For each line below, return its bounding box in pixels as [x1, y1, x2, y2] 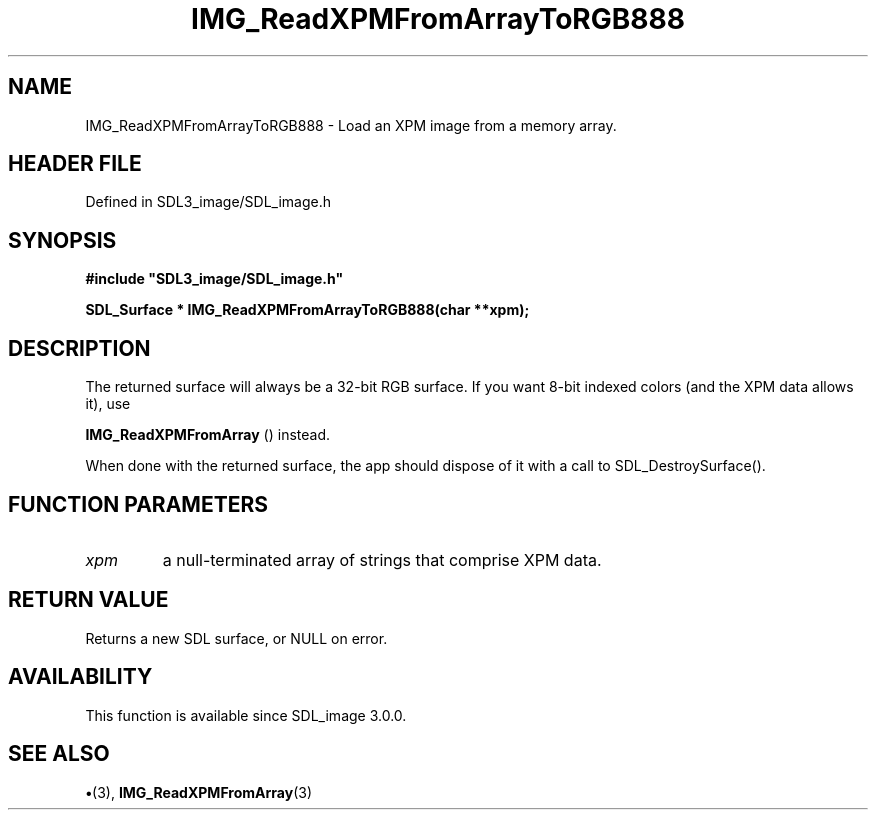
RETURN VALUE [8, 587, 169, 613]
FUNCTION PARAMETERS [8, 491, 268, 517]
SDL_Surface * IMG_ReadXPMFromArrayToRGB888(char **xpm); [85, 301, 530, 319]
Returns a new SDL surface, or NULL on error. [85, 629, 388, 647]
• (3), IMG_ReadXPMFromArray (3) [85, 783, 313, 801]
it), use [85, 395, 131, 413]
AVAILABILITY [8, 664, 153, 690]
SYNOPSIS [8, 227, 117, 253]
